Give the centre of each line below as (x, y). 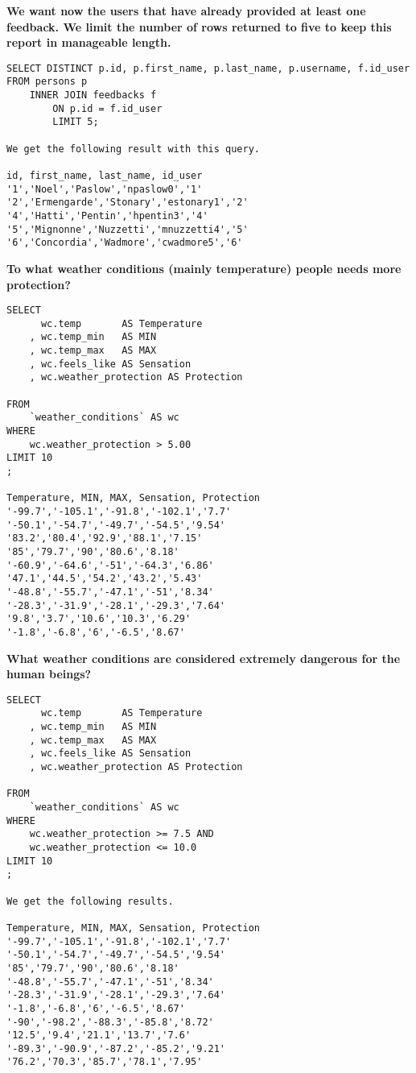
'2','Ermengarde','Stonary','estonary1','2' (128, 203)
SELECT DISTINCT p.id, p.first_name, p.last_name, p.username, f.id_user (208, 68)
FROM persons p (47, 82)
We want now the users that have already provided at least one (186, 10)
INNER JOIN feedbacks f (93, 95)
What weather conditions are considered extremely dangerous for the (204, 658)
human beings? (49, 674)
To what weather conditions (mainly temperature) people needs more (204, 268)
